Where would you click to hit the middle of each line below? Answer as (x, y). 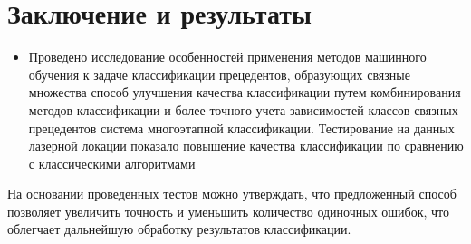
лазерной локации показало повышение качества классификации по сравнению (246, 146)
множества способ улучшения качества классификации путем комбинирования (245, 92)
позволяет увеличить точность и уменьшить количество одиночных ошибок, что (229, 211)
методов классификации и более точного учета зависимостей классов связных (243, 109)
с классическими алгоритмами (112, 163)
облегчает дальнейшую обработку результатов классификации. (179, 229)
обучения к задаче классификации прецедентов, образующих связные (219, 74)
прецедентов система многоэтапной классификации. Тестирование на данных (241, 127)
